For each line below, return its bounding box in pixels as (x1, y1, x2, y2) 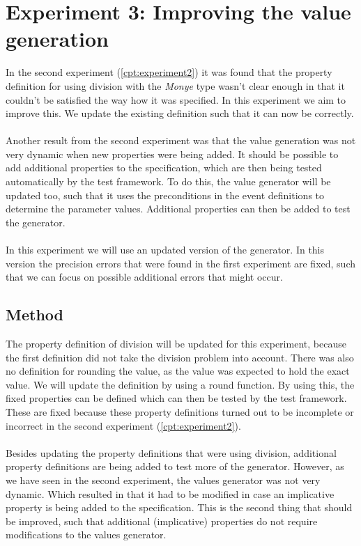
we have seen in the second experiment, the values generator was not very (6, 472, 321, 487)
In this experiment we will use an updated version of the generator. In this (6, 242, 325, 257)
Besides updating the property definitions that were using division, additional (6, 445, 337, 460)
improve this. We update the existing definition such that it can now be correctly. (6, 106, 354, 120)
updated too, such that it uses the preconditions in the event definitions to (6, 187, 325, 202)
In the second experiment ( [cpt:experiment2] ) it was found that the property (6, 65, 332, 79)
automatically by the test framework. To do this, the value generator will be (6, 174, 331, 189)
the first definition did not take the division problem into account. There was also (6, 350, 354, 364)
